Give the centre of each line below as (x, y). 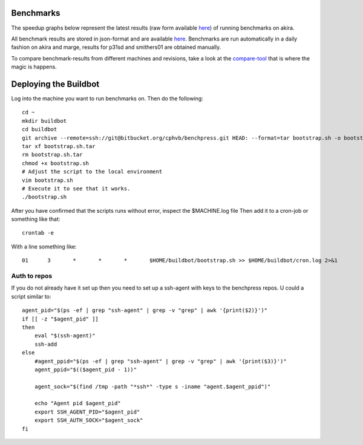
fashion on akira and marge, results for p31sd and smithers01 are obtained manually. (116, 47)
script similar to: (31, 296)
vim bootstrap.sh (47, 180)
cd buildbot (40, 129)
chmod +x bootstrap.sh (56, 163)
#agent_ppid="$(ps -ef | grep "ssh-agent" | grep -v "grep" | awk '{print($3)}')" (160, 361)
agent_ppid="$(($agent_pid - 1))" (86, 369)
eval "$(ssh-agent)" (65, 336)
